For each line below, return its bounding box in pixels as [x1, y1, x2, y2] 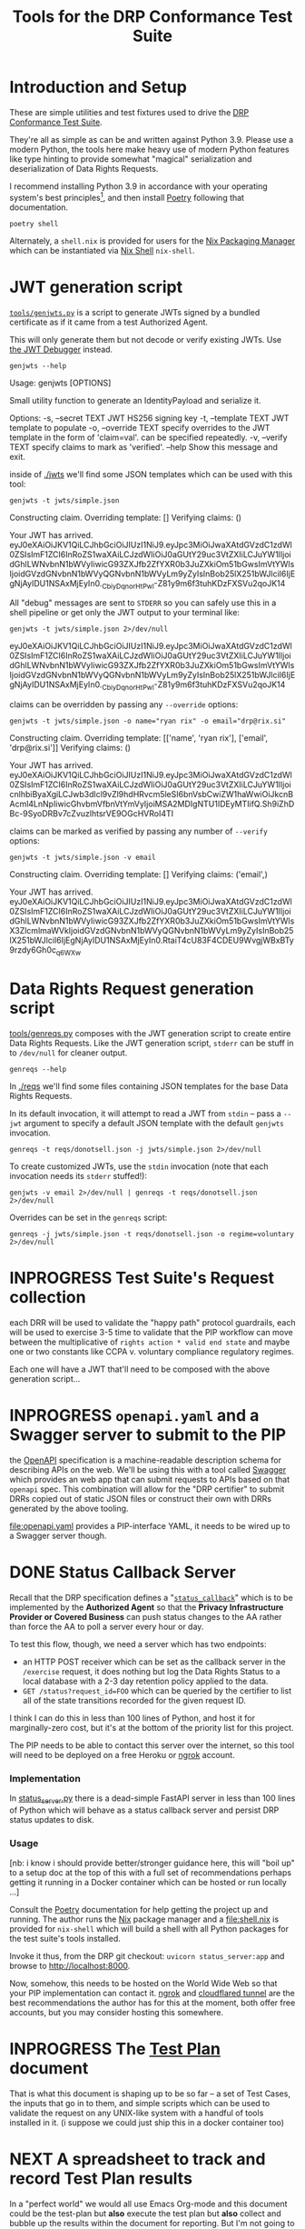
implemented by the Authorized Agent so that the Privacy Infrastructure [9, 1602, 284, 1613]
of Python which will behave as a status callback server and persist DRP [9, 1804, 280, 1815]
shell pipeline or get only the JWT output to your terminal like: [9, 607, 241, 618]
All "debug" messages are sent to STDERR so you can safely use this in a [9, 597, 277, 608]
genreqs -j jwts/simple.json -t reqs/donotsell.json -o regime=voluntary [9, 1229, 295, 1238]
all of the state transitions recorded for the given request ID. [22, 1694, 247, 1705]
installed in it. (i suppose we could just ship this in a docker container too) [9, 2117, 284, 2128]
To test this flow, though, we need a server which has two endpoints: [9, 1638, 267, 1649]
